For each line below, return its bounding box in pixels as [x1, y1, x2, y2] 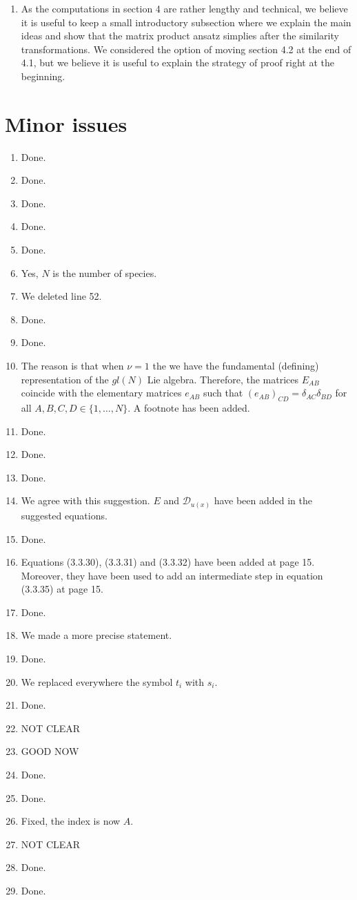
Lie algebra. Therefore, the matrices [147, 372, 299, 386]
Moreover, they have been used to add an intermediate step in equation [21, 568, 323, 582]
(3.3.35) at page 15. [21, 582, 103, 596]
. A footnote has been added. [127, 401, 250, 415]
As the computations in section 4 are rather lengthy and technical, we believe [21, 1, 348, 15]
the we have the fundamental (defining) [152, 358, 319, 373]
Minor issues [5, 109, 127, 137]
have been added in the [214, 493, 312, 508]
